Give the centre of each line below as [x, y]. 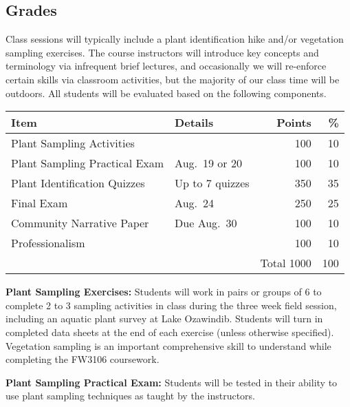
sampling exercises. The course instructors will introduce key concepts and [162, 52]
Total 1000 [286, 263]
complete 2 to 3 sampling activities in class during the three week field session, [171, 305]
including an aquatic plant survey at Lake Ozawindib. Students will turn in [164, 319]
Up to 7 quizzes [212, 183]
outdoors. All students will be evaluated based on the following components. [166, 93]
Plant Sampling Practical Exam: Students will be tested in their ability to [172, 382]
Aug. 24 [194, 203]
